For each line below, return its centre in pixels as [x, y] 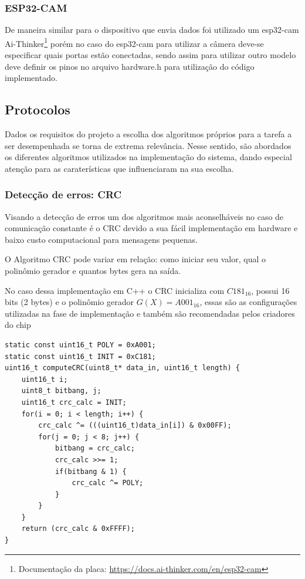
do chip [18, 325]
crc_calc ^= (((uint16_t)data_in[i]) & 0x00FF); [135, 426]
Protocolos [38, 109]
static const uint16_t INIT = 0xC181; [80, 356]
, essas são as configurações [248, 302]
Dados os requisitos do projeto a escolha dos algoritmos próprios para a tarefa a [148, 134]
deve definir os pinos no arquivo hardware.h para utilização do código [130, 66]
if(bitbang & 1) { [91, 471]
